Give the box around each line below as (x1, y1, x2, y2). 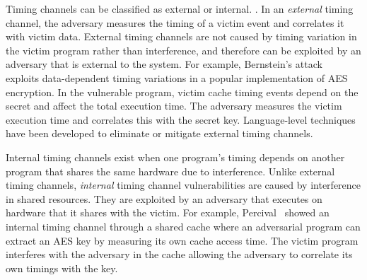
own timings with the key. (6, 260, 118, 275)
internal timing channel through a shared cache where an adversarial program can (6, 218, 361, 233)
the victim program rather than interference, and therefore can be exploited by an (6, 42, 361, 57)
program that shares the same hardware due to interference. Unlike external (6, 163, 335, 178)
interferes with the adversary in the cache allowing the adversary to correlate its (6, 247, 353, 262)
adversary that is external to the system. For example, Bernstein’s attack (6, 57, 322, 71)
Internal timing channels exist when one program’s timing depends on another (6, 149, 345, 164)
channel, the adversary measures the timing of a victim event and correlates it (6, 15, 344, 30)
